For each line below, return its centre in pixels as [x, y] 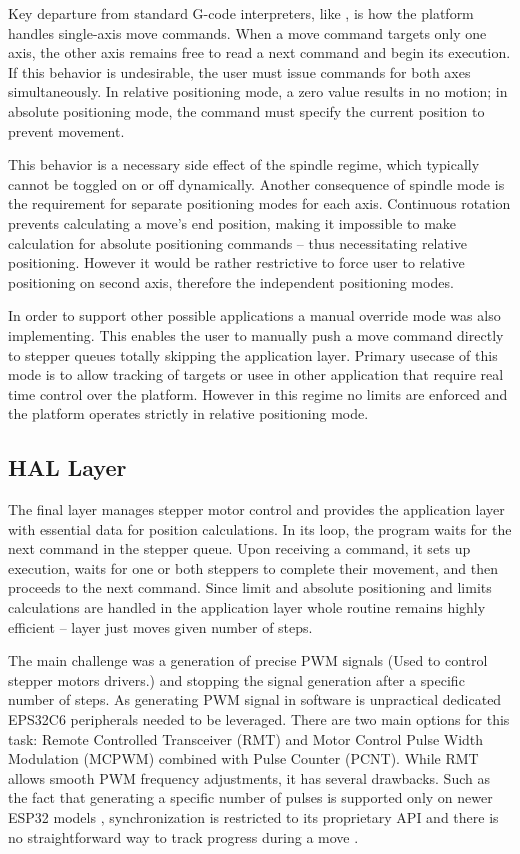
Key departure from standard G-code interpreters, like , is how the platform [241, 13]
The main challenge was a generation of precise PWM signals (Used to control [248, 660]
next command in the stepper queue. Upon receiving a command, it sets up [239, 548]
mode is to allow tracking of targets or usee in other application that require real [256, 374]
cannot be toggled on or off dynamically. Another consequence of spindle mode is [256, 183]
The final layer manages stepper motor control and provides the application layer [256, 509]
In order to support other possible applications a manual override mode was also [254, 315]
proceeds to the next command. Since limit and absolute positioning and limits [250, 587]
